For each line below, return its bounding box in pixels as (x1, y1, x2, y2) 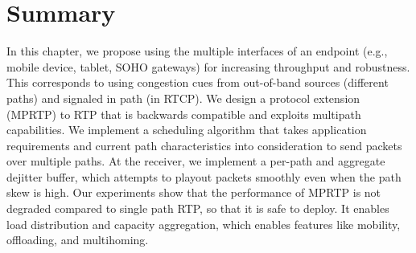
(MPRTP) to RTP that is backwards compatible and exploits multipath (6, 105, 361, 122)
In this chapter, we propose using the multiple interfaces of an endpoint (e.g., (6, 43, 388, 59)
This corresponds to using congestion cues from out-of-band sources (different (6, 74, 389, 91)
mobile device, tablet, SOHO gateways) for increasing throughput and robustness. (6, 58, 410, 75)
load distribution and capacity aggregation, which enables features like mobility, (6, 215, 401, 232)
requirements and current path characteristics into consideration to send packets (6, 137, 402, 153)
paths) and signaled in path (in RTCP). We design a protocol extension (6, 89, 360, 106)
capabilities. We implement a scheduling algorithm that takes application (6, 121, 367, 138)
